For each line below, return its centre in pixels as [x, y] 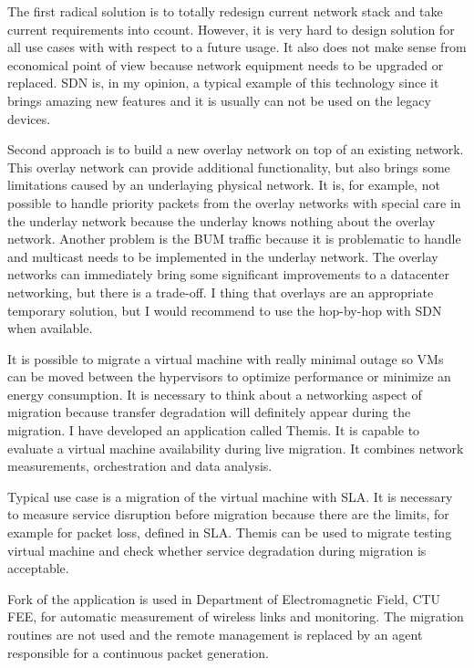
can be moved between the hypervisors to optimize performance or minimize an [229, 376]
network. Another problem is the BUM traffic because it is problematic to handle [234, 239]
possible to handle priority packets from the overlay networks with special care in [234, 202]
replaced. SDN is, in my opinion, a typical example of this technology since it [223, 83]
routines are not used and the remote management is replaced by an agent [215, 634]
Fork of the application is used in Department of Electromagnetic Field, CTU [224, 598]
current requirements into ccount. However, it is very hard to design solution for [231, 29]
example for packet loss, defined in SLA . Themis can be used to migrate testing [230, 532]
